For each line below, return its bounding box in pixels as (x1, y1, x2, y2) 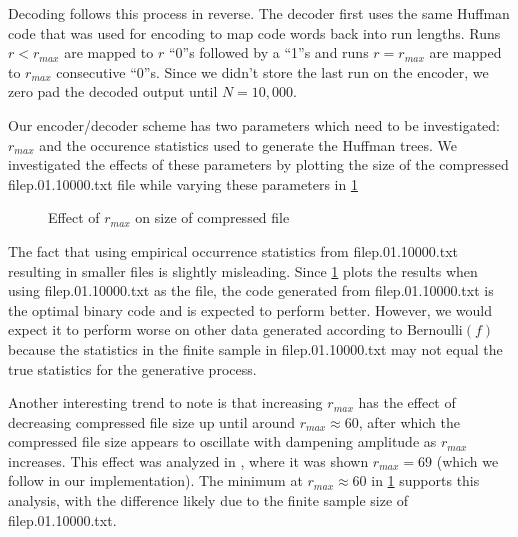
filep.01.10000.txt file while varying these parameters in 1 (8, 173, 358, 194)
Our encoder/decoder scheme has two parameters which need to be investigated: (8, 114, 500, 135)
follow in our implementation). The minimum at (8, 470, 303, 491)
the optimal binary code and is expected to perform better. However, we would (8, 299, 493, 320)
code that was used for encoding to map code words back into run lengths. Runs (8, 22, 501, 43)
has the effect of (358, 392, 456, 413)
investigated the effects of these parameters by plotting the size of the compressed (8, 154, 509, 175)
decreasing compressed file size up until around (8, 411, 296, 432)
